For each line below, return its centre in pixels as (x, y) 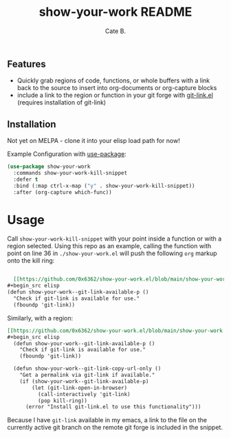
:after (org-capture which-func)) (63, 192)
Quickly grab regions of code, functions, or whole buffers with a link (113, 80)
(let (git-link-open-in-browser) (80, 388)
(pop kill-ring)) (63, 401)
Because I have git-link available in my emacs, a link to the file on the (107, 420)
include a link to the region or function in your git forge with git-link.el (115, 95)
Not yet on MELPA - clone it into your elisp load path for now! (93, 141)
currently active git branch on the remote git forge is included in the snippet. (115, 428)
